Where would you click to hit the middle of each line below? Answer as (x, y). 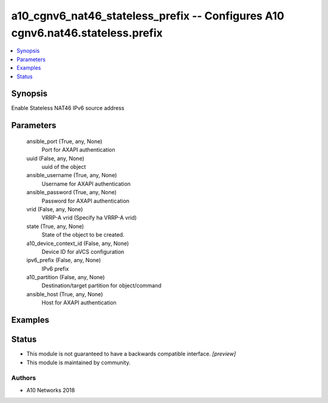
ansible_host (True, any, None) (65, 294)
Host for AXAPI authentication (79, 303)
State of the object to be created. (83, 235)
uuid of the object (64, 167)
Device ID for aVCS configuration (83, 251)
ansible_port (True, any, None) (64, 141)
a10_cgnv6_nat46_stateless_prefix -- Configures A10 (148, 16)
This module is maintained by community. (78, 362)
